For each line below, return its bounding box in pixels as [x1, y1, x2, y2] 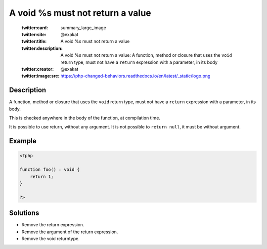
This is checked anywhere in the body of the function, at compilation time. [9, 115, 161, 121]
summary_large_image [60, 25, 106, 31]
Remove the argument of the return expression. [21, 229, 118, 235]
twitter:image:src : [21, 73, 60, 79]
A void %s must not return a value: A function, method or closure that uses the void [60, 52, 232, 58]
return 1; [30, 173, 54, 179]
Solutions [9, 209, 40, 217]
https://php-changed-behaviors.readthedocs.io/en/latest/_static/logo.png [60, 73, 211, 79]
